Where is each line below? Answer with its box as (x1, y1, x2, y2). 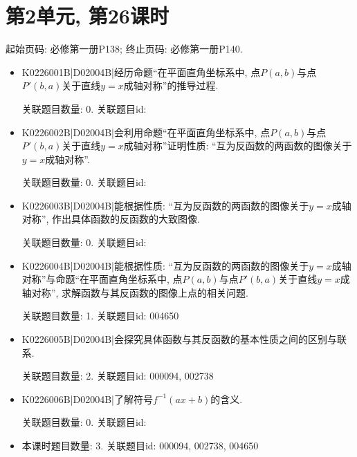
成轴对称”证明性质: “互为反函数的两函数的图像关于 (123, 138, 352, 153)
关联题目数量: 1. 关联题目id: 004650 (21, 308, 179, 323)
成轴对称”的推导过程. (123, 78, 219, 93)
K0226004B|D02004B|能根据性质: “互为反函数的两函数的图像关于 (21, 258, 309, 272)
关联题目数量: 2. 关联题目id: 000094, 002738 (21, 369, 214, 383)
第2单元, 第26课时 (6, 1, 169, 30)
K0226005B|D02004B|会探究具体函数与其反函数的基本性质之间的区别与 (21, 332, 337, 346)
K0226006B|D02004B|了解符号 (21, 391, 153, 406)
